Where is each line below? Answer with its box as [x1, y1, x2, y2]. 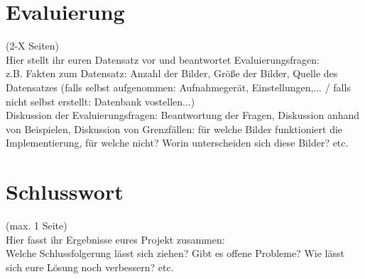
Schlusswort [6, 177, 124, 206]
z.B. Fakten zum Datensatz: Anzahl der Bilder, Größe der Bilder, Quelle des [6, 66, 338, 81]
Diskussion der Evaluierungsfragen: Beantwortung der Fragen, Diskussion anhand [6, 108, 360, 123]
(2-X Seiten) [6, 38, 60, 53]
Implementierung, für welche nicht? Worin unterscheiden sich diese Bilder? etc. [6, 135, 349, 150]
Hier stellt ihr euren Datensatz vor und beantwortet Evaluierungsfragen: [6, 52, 320, 67]
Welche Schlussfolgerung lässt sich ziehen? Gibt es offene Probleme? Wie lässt [6, 246, 344, 261]
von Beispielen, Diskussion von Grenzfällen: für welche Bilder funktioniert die [6, 121, 343, 136]
